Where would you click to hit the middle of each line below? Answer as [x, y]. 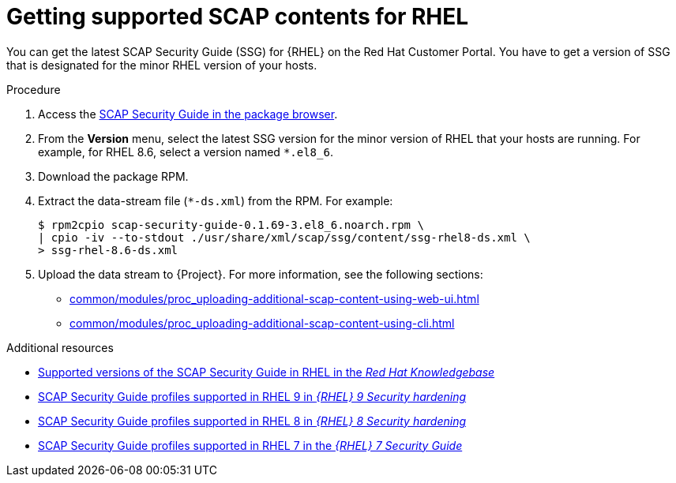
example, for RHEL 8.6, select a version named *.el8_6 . [186, 152]
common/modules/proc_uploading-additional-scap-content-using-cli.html [262, 323]
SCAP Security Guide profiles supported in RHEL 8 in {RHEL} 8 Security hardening [252, 421]
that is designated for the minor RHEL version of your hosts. [162, 65]
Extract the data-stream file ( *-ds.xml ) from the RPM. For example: [216, 200]
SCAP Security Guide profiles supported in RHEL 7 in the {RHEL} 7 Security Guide [250, 445]
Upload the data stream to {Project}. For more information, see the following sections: [261, 274]
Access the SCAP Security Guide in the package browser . [188, 114]
